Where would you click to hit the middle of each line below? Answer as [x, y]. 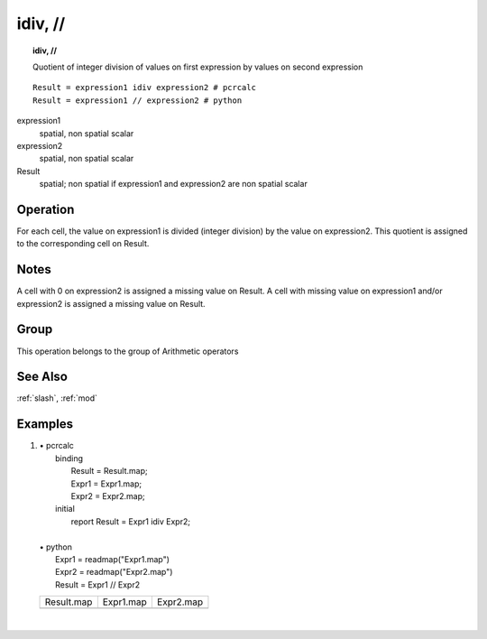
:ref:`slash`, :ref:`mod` [57, 398]
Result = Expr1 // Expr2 [97, 584]
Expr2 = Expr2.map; [108, 495]
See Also [42, 377]
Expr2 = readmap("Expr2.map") [114, 572]
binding [69, 458]
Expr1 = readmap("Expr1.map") [113, 559]
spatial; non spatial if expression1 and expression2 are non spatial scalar [174, 184]
